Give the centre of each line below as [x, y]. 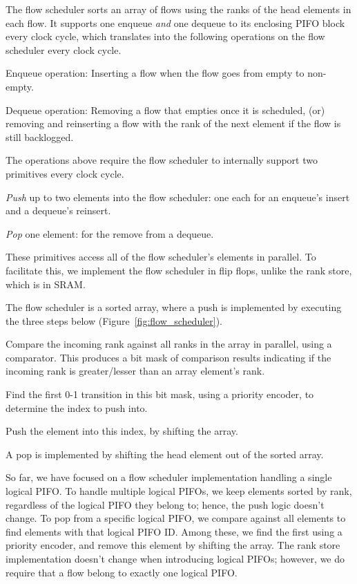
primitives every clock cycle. [65, 173]
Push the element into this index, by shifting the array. [122, 431]
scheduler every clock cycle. [64, 49]
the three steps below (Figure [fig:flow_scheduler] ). [114, 320]
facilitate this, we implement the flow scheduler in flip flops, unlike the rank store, [179, 270]
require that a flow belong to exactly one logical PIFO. [122, 572]
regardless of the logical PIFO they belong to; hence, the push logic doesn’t [165, 504]
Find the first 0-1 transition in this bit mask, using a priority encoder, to [160, 394]
